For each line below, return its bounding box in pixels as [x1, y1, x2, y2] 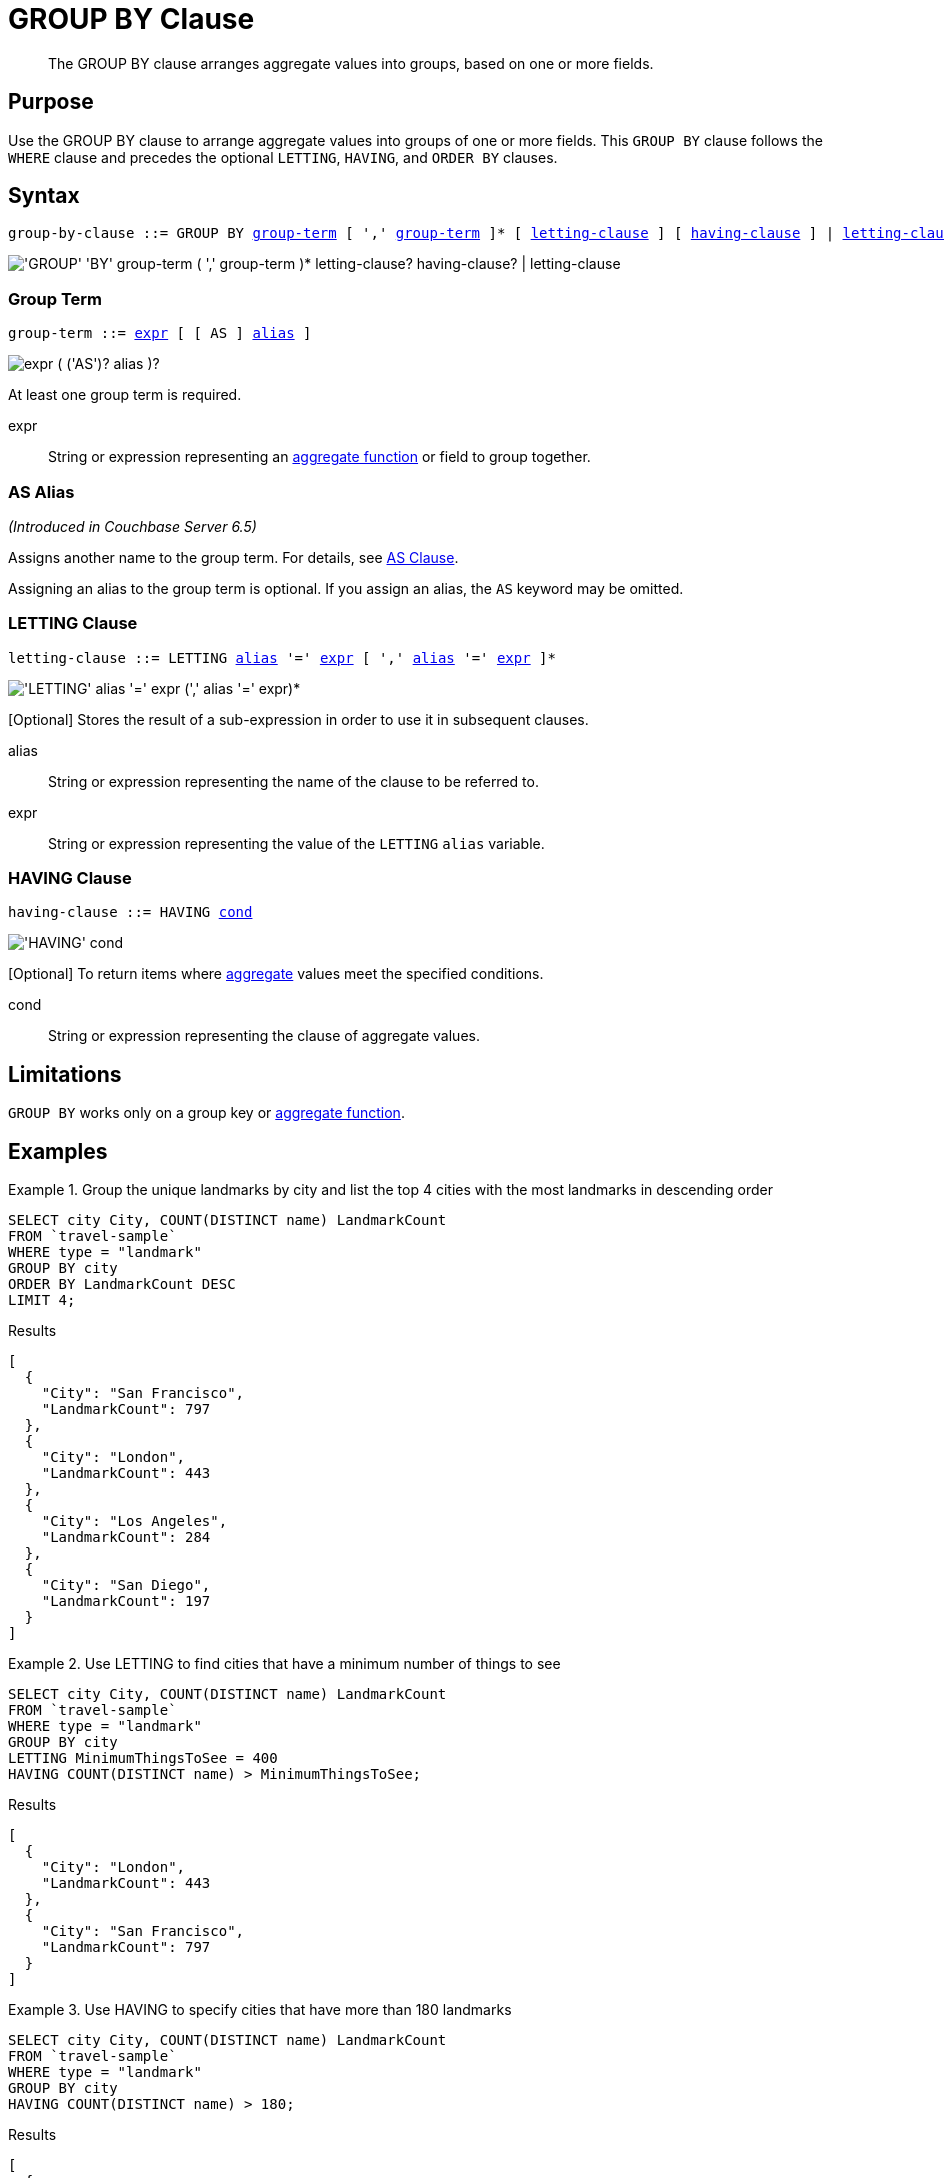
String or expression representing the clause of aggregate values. [48, 1027, 480, 1045]
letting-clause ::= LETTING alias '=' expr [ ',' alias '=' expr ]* [8, 649, 556, 666]
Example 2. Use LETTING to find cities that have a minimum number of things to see [8, 1655, 561, 1673]
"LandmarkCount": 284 [41, 1529, 211, 1546]
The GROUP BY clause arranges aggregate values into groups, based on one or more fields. [48, 54, 654, 72]
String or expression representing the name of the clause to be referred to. [48, 772, 539, 790]
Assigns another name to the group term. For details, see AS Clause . [8, 548, 459, 566]
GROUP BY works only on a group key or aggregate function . [8, 1104, 405, 1122]
